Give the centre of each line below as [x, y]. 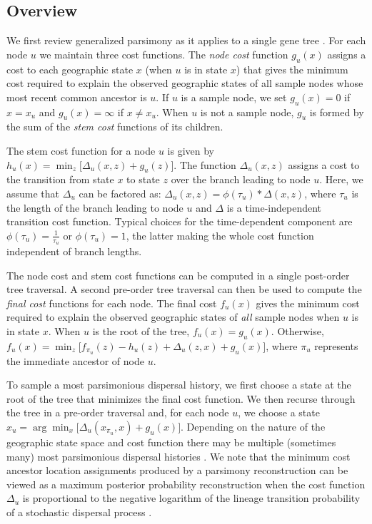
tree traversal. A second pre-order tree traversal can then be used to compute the [184, 289]
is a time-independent [274, 207]
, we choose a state [279, 412]
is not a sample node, [247, 112]
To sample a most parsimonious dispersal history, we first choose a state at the [179, 385]
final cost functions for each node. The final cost [112, 303]
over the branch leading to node [241, 179]
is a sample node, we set [234, 97]
